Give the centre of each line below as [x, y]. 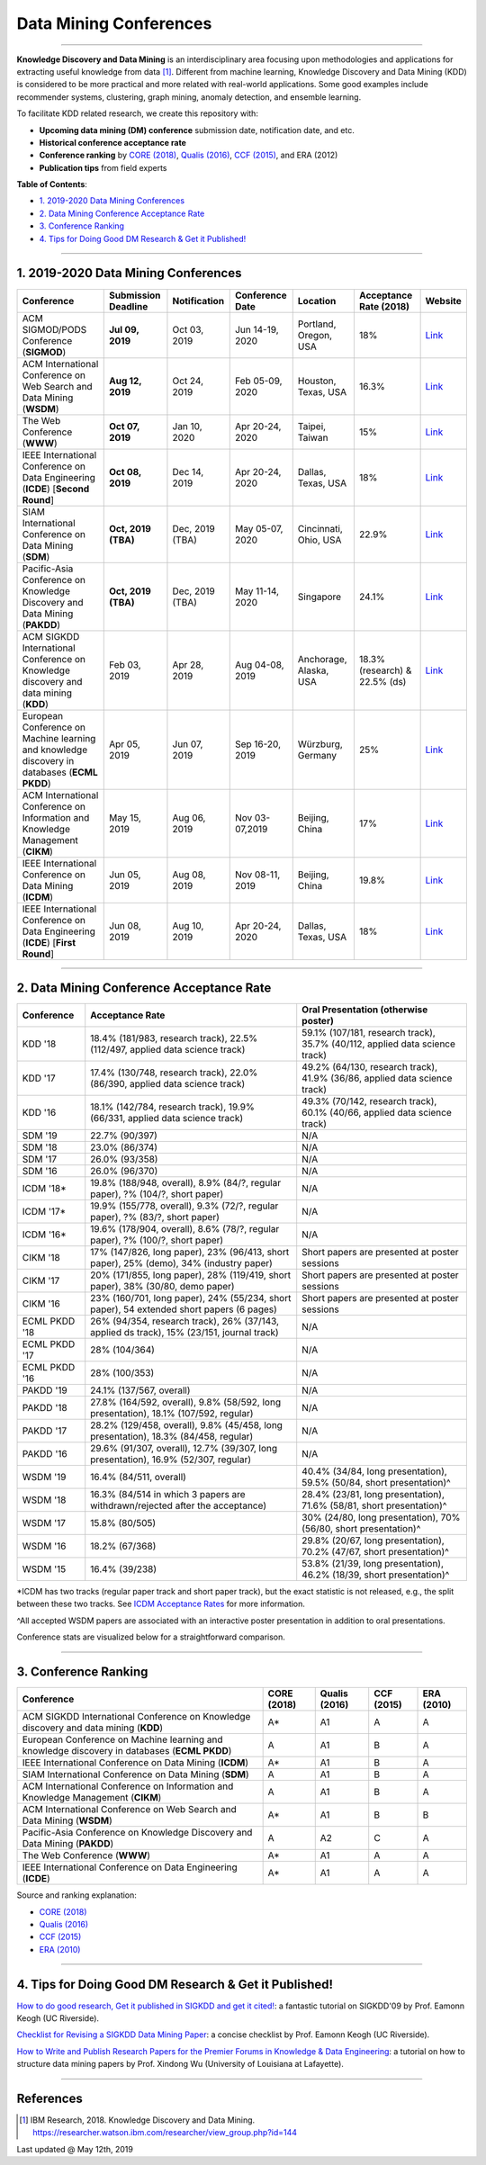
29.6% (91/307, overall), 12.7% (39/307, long [184, 1449]
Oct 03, [188, 329]
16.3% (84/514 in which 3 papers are [168, 1495]
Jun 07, [188, 744]
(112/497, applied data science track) [168, 1050]
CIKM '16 [41, 1304]
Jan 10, [187, 426]
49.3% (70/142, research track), [369, 1101]
